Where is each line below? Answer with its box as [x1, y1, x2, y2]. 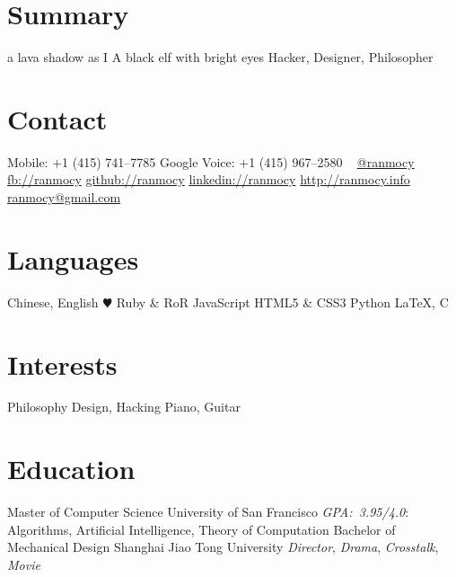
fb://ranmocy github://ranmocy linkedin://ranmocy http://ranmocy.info [7, 170, 410, 189]
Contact [7, 100, 108, 137]
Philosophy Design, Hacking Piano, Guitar [7, 397, 241, 416]
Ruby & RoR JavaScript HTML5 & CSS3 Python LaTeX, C [116, 292, 449, 311]
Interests [7, 345, 118, 382]
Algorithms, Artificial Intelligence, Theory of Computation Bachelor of [7, 519, 396, 538]
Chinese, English [7, 292, 99, 311]
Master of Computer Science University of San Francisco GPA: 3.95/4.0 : [7, 502, 409, 521]
